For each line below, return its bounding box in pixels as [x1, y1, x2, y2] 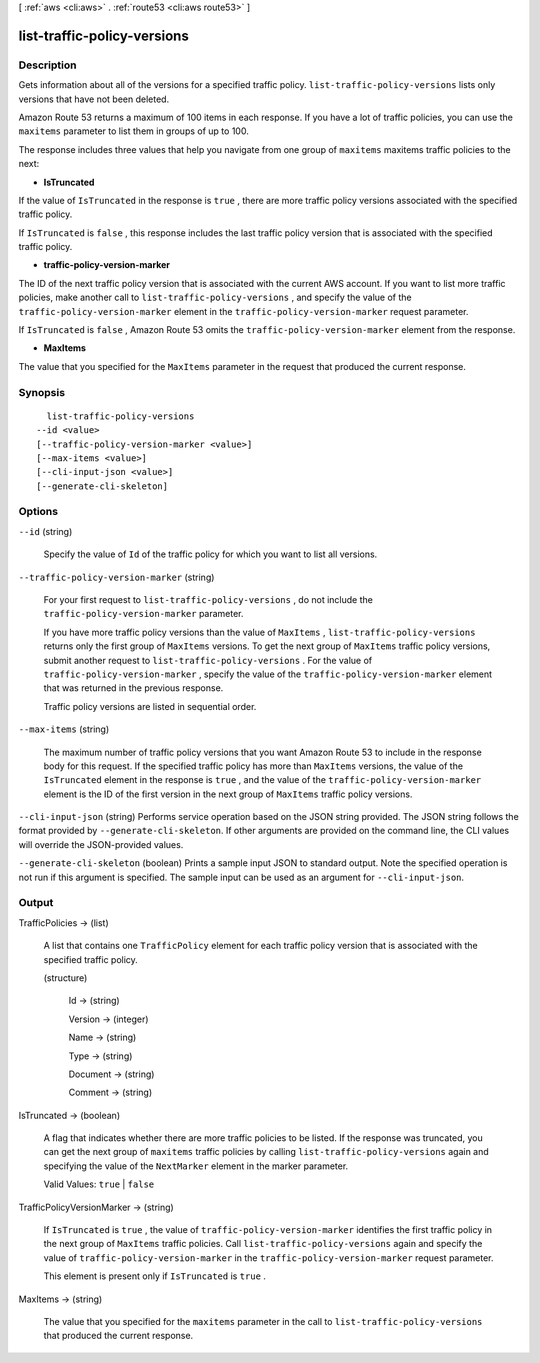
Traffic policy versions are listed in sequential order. [43, 700, 257, 712]
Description [18, 58, 77, 72]
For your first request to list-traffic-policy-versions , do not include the [43, 594, 374, 606]
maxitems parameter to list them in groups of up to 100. [18, 125, 249, 137]
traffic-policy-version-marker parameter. [43, 608, 244, 620]
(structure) [43, 971, 88, 984]
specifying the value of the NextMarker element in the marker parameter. [43, 1160, 349, 1172]
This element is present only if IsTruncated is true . [43, 1270, 267, 1282]
